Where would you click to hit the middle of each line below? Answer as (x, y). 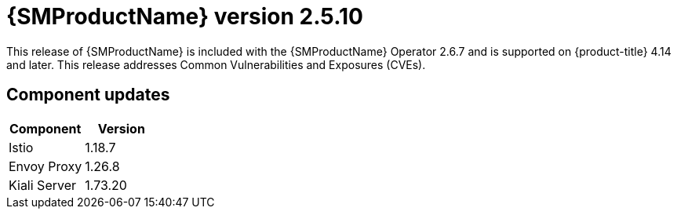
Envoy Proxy (45, 166)
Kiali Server (43, 185)
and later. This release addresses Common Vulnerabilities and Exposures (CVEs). (216, 64)
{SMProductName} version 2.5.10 (185, 16)
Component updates (88, 95)
